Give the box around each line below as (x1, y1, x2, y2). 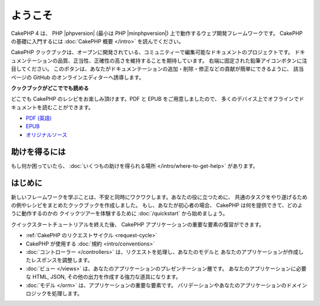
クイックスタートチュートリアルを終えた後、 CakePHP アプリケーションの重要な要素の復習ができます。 (11, 221, 265, 228)
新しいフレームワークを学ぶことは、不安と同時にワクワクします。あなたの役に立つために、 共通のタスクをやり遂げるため (11, 193, 308, 200)
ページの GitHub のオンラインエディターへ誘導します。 (11, 74, 145, 81)
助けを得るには (11, 146, 66, 157)
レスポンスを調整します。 (30, 257, 93, 264)
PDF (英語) (25, 114, 52, 122)
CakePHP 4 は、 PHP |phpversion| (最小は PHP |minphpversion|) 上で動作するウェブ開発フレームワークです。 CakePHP (11, 30, 303, 37)
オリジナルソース (25, 131, 68, 138)
